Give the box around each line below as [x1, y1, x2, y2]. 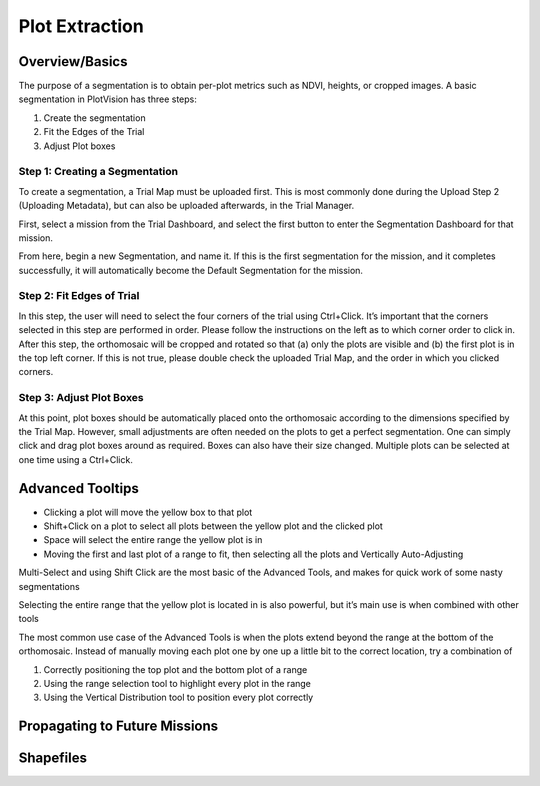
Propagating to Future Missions [18, 718, 219, 735]
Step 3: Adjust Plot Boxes [18, 391, 144, 405]
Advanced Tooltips [18, 480, 139, 497]
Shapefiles [18, 750, 87, 767]
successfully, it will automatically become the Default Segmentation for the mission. [18, 264, 364, 276]
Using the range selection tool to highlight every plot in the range [43, 677, 312, 689]
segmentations [18, 580, 80, 592]
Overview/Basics [18, 53, 128, 70]
